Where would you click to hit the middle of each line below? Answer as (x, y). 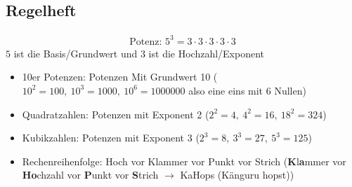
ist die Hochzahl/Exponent (207, 53)
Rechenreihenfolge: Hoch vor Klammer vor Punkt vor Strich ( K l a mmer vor (184, 161)
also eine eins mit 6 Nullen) (247, 90)
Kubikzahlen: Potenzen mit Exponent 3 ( (111, 138)
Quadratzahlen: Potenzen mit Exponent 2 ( (116, 114)
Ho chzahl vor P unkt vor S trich (90, 175)
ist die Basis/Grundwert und (76, 53)
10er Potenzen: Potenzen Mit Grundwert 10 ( (120, 77)
